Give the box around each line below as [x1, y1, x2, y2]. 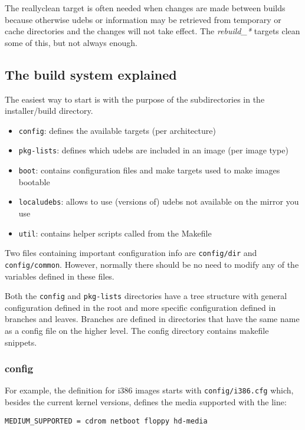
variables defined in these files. [5, 270, 114, 282]
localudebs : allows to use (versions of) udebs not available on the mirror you [18, 195, 299, 208]
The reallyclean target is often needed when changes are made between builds [5, 2, 286, 14]
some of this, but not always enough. [5, 36, 138, 48]
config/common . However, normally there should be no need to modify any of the [5, 258, 299, 270]
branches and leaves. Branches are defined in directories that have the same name [5, 313, 300, 325]
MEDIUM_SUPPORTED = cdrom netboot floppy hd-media [5, 416, 208, 425]
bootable [18, 175, 50, 188]
